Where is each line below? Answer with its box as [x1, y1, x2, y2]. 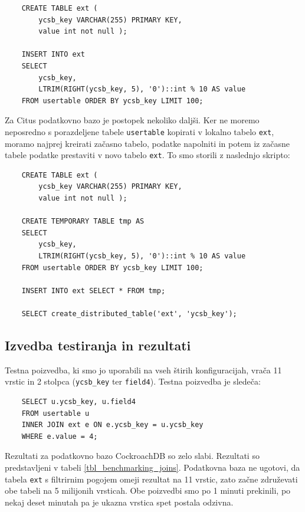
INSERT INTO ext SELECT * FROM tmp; [21, 286, 166, 295]
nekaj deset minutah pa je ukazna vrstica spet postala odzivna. [5, 495, 234, 508]
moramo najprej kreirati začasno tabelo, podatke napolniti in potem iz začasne [5, 137, 290, 149]
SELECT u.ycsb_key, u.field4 [21, 398, 136, 406]
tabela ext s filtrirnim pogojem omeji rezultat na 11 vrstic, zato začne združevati [5, 472, 298, 485]
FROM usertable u [21, 409, 90, 418]
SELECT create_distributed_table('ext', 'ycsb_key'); [21, 309, 237, 318]
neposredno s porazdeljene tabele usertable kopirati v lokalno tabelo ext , [5, 125, 274, 137]
